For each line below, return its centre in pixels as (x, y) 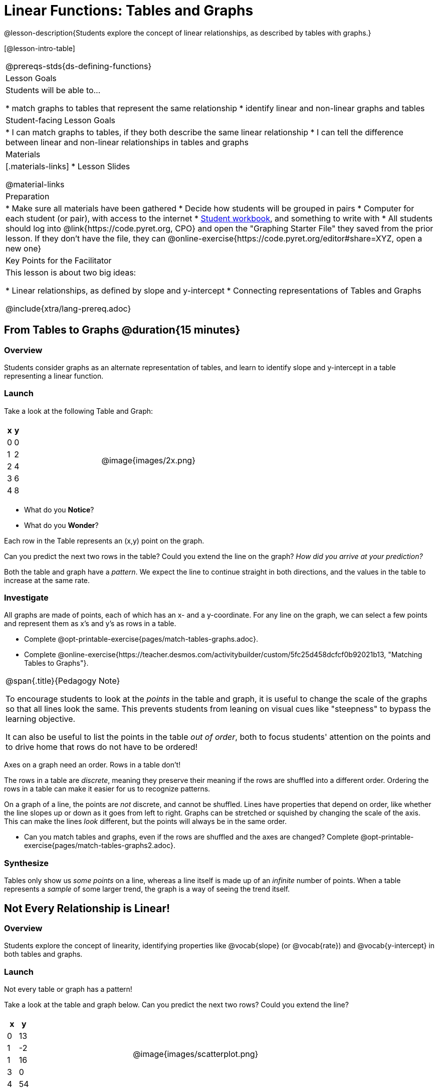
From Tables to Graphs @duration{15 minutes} (122, 330)
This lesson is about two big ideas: (71, 272)
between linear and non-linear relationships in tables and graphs (127, 142)
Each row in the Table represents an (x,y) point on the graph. (104, 540)
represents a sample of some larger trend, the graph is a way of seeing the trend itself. (147, 889)
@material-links (35, 184)
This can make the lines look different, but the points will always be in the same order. (146, 822)
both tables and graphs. (43, 954)
